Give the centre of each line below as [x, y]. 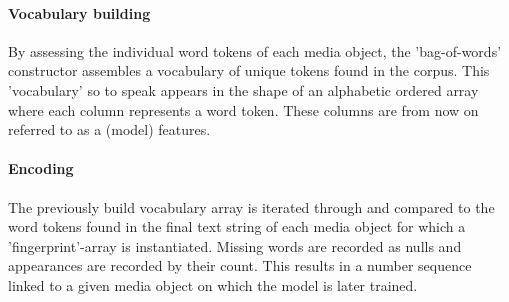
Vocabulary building [79, 12]
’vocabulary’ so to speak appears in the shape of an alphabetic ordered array [243, 89]
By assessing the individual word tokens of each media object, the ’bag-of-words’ [255, 50]
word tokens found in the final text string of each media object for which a [237, 226]
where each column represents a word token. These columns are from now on [243, 109]
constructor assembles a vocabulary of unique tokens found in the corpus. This [249, 70]
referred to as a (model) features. [109, 129]
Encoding [41, 168]
